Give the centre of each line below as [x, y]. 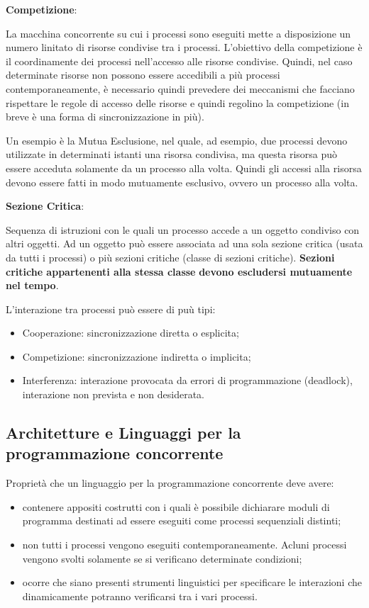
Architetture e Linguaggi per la [123, 433]
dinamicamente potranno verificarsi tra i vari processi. [140, 596]
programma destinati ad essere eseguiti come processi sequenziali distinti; [182, 520]
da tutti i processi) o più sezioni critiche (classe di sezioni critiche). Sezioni [170, 257]
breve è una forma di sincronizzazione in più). [105, 117]
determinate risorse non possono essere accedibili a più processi [143, 75]
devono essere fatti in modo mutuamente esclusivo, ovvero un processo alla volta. [182, 182]
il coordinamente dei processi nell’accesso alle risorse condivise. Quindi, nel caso [179, 61]
